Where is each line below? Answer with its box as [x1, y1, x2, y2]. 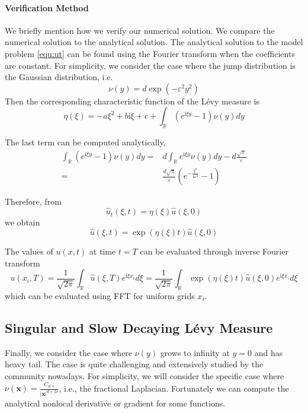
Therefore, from [5, 195, 62, 208]
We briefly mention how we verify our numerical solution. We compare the [5, 24, 275, 36]
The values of [5, 244, 53, 257]
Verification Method [5, 1, 89, 14]
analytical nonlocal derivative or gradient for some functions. [5, 397, 226, 409]
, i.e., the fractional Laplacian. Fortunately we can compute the [59, 382, 289, 394]
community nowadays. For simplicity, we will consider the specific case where [5, 369, 284, 382]
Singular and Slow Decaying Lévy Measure [5, 318, 273, 336]
